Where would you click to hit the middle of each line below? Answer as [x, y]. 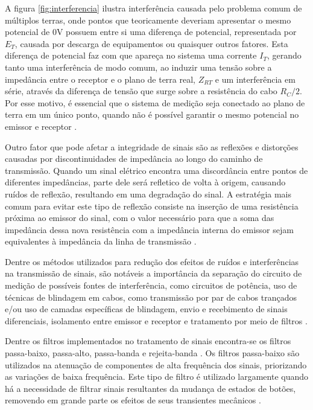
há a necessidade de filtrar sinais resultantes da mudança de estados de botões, [150, 388]
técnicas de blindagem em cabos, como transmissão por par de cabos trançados [151, 297]
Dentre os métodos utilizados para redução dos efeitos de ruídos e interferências [152, 261]
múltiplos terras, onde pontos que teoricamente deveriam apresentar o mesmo [148, 20]
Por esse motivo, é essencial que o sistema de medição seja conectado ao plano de [155, 102]
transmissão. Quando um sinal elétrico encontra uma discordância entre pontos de [156, 170]
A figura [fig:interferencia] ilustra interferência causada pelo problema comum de [153, 8]
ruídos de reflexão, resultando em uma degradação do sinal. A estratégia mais [148, 194]
